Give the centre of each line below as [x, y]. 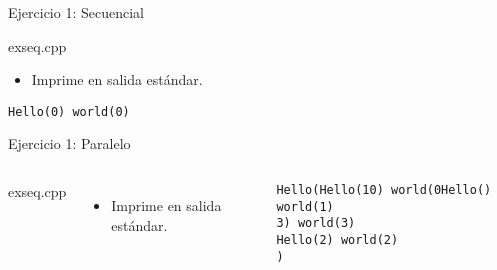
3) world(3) [316, 223]
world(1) [305, 206]
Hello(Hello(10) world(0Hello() [384, 190]
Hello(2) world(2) [337, 240]
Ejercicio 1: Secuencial [76, 12]
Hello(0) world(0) [69, 111]
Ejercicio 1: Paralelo [69, 143]
